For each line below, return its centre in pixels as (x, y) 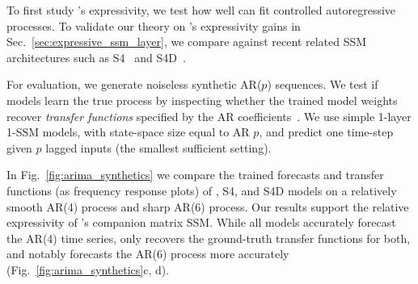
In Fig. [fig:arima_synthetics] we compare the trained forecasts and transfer (195, 175)
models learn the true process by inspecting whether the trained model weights (202, 100)
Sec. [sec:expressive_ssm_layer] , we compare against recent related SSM (187, 42)
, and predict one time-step (326, 132)
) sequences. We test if (323, 84)
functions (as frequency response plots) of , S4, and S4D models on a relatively (202, 190)
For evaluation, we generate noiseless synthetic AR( (134, 84)
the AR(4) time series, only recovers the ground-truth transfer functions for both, (209, 238)
